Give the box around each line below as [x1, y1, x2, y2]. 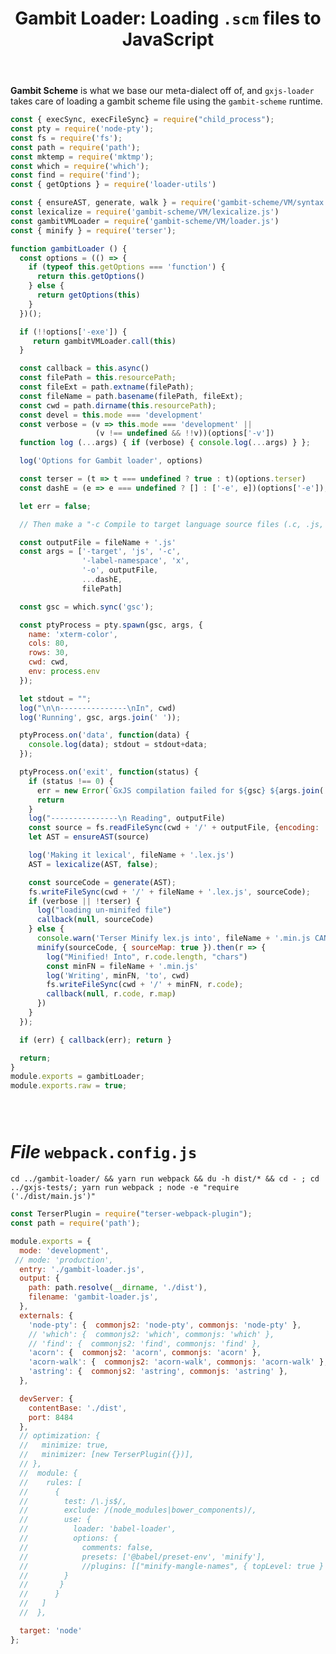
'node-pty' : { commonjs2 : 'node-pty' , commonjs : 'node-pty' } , [28, 1320, 302, 1330]
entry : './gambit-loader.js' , [19, 1264, 145, 1274]
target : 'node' [19, 1625, 83, 1636]
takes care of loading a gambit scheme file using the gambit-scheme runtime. [10, 95, 323, 107]
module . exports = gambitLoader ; [10, 1072, 145, 1082]
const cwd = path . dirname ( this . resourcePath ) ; [19, 400, 217, 411]
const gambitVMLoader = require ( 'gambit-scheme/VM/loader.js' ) [10, 216, 280, 226]
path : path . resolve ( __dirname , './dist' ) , [28, 1283, 208, 1293]
